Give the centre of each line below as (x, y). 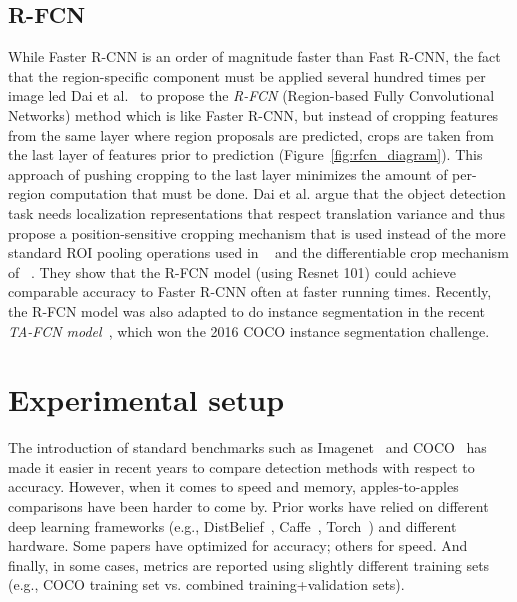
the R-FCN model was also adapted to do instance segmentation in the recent (247, 310)
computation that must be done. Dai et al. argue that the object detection (278, 193)
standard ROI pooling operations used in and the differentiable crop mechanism (258, 252)
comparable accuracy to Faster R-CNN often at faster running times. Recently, (250, 291)
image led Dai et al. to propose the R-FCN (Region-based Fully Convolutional (251, 95)
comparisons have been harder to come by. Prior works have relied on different (248, 506)
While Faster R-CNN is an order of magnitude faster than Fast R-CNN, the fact (254, 56)
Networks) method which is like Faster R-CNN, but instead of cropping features (253, 114)
